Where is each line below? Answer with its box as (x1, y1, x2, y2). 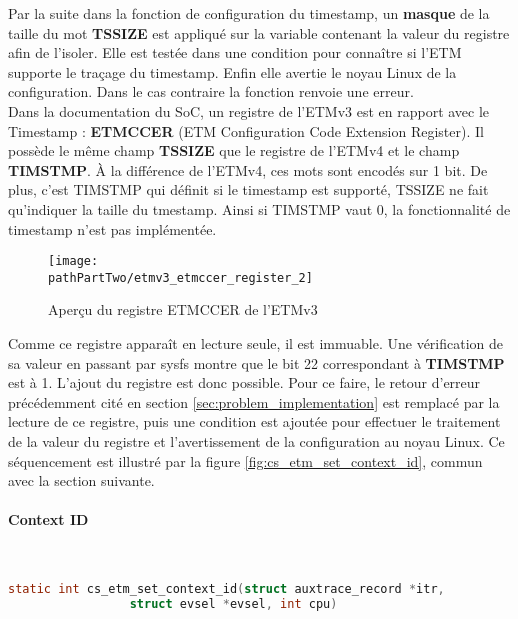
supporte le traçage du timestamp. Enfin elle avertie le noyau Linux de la (8, 61, 457, 82)
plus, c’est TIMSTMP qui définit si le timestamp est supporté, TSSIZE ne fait (8, 179, 489, 200)
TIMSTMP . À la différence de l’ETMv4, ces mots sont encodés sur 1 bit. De (8, 159, 488, 180)
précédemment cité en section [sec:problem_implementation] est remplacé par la (8, 391, 500, 412)
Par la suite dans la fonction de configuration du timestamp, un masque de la (8, 3, 490, 23)
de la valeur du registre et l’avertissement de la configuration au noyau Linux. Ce (8, 431, 505, 451)
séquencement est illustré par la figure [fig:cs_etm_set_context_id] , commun (8, 450, 483, 471)
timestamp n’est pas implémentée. (8, 218, 217, 239)
